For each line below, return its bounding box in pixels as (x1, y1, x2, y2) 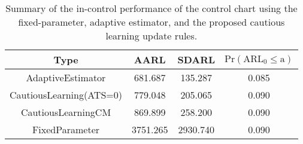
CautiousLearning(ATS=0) (10, 88, 122, 102)
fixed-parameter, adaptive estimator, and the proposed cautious (18, 15, 285, 29)
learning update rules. (105, 29, 198, 42)
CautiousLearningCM (20, 105, 111, 119)
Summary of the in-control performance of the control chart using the (5, 1, 298, 15)
